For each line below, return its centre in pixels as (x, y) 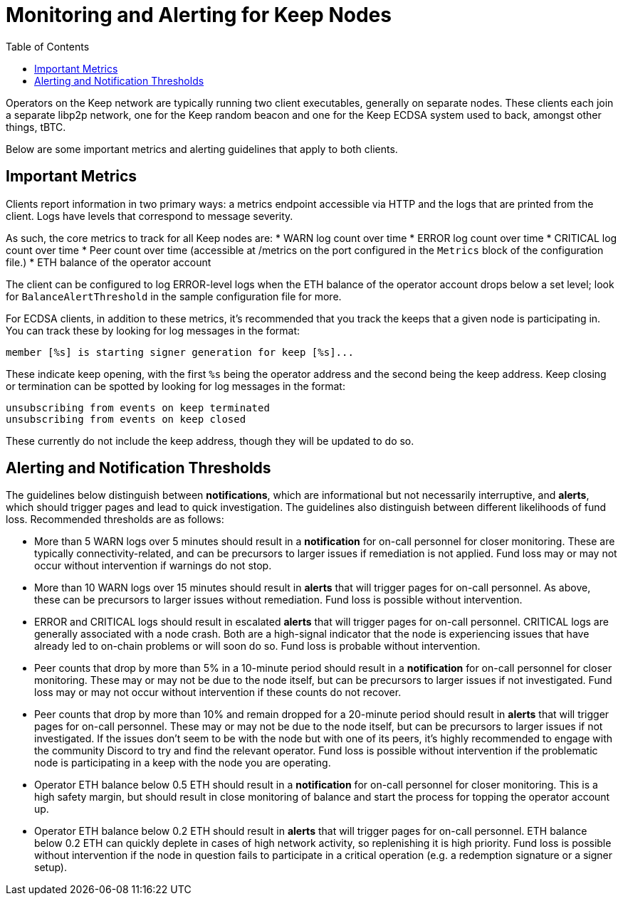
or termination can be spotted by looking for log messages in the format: (176, 386)
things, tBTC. (36, 127)
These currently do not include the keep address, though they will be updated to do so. (210, 441)
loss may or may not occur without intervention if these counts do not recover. (218, 692)
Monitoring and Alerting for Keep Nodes (199, 15)
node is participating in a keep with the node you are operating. (183, 763)
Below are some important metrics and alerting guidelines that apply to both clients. (202, 149)
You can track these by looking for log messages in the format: (153, 330)
